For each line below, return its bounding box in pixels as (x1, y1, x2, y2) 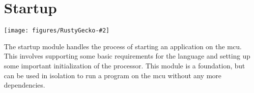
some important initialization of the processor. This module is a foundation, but (4, 60, 245, 70)
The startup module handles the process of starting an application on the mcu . (4, 41, 242, 51)
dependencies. (4, 80, 45, 90)
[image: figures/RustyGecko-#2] (4, 27, 110, 34)
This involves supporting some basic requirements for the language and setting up (4, 51, 251, 61)
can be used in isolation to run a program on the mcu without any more (4, 70, 222, 80)
